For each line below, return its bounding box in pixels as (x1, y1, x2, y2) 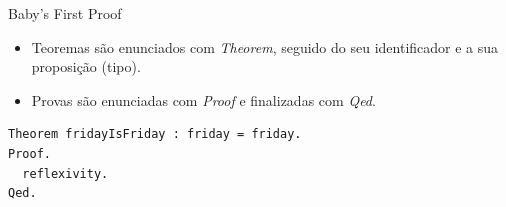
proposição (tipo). (31, 56, 141, 77)
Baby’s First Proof (8, 3, 122, 23)
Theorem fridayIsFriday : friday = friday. (8, 127, 302, 142)
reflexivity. (22, 166, 109, 181)
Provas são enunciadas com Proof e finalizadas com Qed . (31, 89, 376, 110)
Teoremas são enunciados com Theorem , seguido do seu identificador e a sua (31, 36, 499, 57)
